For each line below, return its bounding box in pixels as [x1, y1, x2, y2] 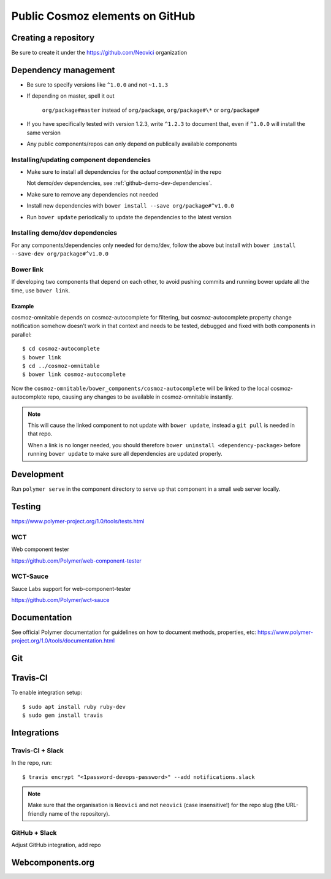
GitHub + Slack [11, 828, 58, 837]
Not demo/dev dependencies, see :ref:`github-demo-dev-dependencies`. [26, 179, 212, 187]
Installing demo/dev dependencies [11, 229, 118, 237]
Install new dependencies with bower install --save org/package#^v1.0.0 [26, 202, 234, 209]
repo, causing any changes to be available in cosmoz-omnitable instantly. [47, 393, 234, 400]
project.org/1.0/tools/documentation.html [11, 637, 115, 644]
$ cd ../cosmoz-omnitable [22, 362, 101, 370]
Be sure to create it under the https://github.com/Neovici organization [11, 49, 188, 57]
